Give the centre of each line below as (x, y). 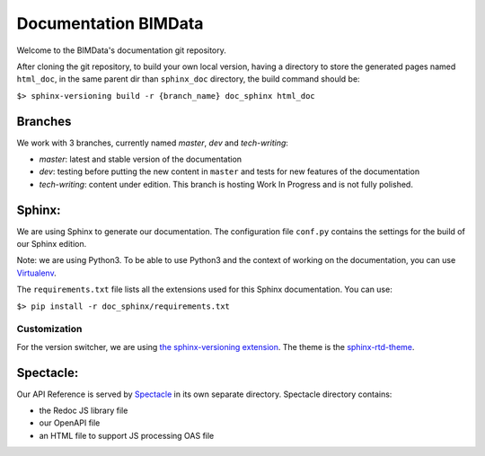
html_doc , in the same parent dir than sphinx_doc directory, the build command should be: (188, 79)
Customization (49, 329)
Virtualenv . (37, 273)
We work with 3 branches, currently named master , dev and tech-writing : (153, 143)
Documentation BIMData (110, 23)
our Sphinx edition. (52, 244)
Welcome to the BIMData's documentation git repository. (121, 50)
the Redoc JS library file (84, 411)
